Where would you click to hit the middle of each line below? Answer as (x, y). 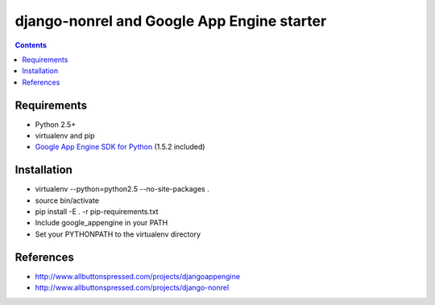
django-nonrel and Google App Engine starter (171, 21)
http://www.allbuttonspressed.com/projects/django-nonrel (132, 288)
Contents (31, 45)
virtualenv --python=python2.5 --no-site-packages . (122, 189)
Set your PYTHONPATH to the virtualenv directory (118, 234)
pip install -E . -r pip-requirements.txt (97, 212)
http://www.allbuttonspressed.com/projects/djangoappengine (138, 276)
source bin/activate (67, 200)
